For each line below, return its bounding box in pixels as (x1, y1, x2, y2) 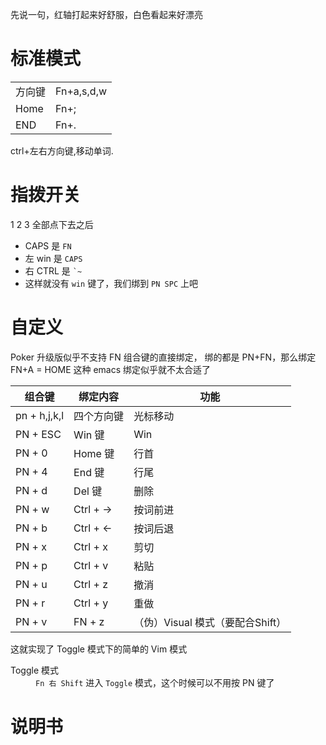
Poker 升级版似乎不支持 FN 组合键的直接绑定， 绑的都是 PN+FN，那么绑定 (10, 351, 317, 363)
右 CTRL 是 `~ (24, 264, 83, 277)
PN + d (15, 483, 48, 497)
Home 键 (73, 446, 115, 460)
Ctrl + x (73, 539, 108, 553)
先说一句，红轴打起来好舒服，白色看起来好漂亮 (10, 9, 203, 20)
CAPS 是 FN (24, 239, 72, 252)
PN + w (15, 502, 50, 516)
